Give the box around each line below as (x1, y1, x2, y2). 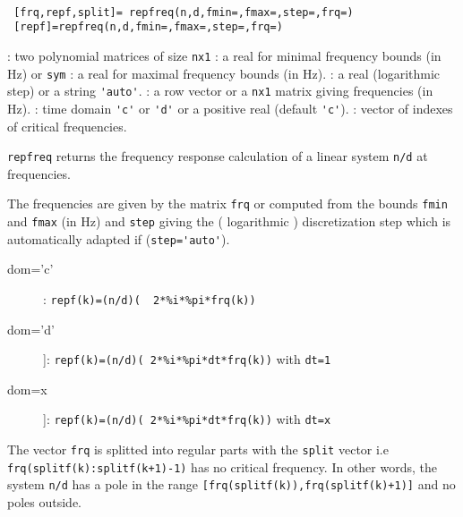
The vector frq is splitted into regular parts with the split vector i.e (7, 440, 389, 459)
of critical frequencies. (7, 116, 127, 135)
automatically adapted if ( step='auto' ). (7, 229, 230, 248)
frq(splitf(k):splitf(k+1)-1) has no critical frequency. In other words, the (7, 457, 437, 476)
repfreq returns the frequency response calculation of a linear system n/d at (7, 147, 428, 165)
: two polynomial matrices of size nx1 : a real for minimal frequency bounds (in (7, 46, 442, 64)
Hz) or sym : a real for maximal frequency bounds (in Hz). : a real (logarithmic (7, 64, 441, 82)
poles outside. (7, 493, 81, 512)
